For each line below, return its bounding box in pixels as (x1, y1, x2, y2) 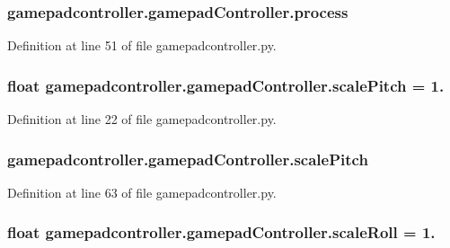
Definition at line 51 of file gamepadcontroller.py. (7, 36, 277, 55)
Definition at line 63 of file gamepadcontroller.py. (7, 182, 277, 201)
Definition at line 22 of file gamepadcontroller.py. (7, 110, 277, 128)
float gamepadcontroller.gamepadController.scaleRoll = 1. (7, 221, 436, 244)
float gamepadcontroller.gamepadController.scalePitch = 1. (7, 74, 445, 96)
